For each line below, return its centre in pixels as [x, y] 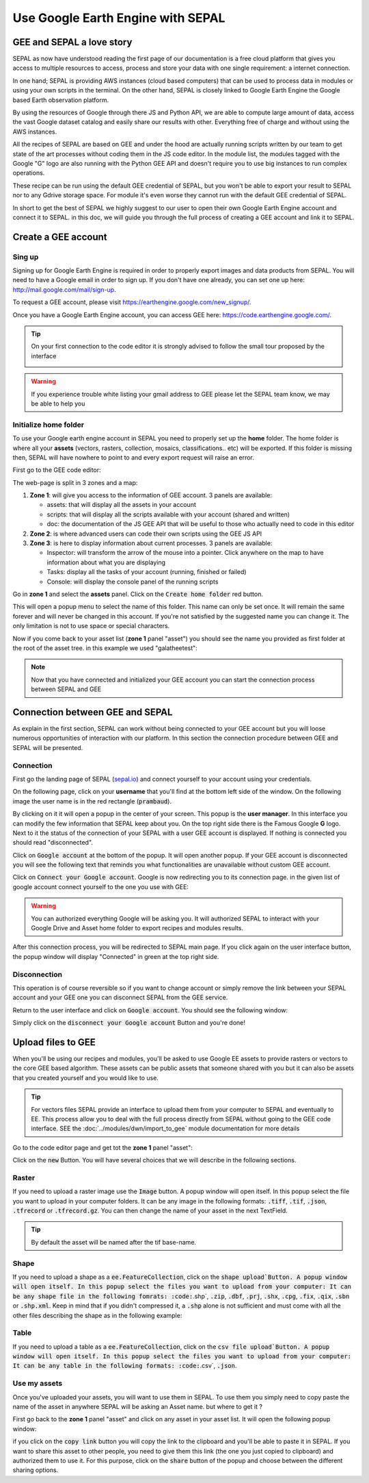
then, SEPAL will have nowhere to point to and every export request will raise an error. [133, 457]
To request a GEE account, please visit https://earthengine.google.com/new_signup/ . [132, 302]
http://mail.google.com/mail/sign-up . [64, 289]
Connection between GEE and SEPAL [93, 712]
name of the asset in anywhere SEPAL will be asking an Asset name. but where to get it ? [138, 1407]
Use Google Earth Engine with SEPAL [119, 18]
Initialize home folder [49, 425]
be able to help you [58, 403]
